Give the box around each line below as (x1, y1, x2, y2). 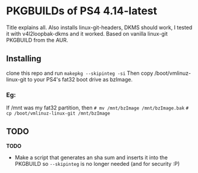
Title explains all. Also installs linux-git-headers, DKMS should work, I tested (6, 24, 193, 31)
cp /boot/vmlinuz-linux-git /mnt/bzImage (6, 111, 111, 117)
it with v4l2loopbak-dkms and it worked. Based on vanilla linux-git (6, 30, 168, 37)
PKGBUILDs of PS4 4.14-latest (6, 4, 158, 18)
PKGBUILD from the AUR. (6, 36, 68, 43)
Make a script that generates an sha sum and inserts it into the (14, 153, 168, 161)
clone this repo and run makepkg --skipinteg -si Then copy (6, 70, 153, 77)
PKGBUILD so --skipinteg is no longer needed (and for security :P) (14, 160, 180, 167)
